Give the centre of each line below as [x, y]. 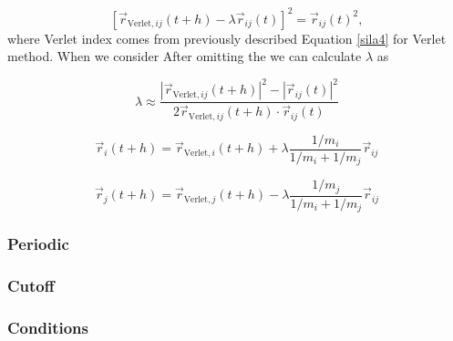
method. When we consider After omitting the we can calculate [185, 56]
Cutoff [31, 285]
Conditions [48, 327]
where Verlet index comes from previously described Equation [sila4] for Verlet [227, 38]
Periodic [38, 244]
